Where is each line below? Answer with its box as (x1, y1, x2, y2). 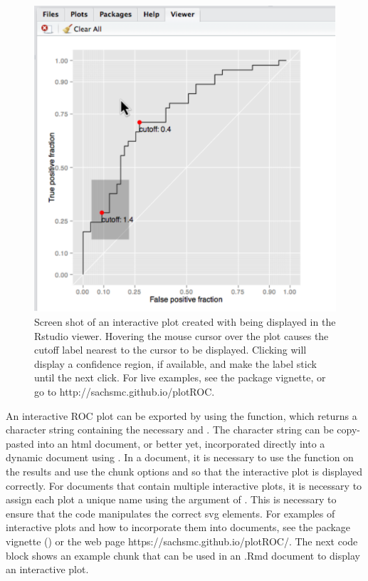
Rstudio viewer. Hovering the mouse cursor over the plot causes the (34, 328, 329, 343)
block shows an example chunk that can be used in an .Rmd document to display (6, 547, 360, 562)
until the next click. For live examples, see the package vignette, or (34, 370, 326, 385)
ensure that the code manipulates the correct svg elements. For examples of (6, 505, 335, 520)
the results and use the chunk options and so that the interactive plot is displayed (6, 463, 363, 478)
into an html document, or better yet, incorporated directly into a (37, 436, 325, 451)
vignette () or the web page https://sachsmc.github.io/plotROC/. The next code (6, 533, 358, 548)
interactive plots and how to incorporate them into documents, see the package (6, 520, 351, 535)
